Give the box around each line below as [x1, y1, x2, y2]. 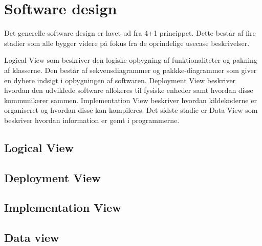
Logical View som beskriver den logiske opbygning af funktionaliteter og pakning [4, 55, 257, 65]
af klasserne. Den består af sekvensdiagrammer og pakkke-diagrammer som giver [4, 64, 257, 75]
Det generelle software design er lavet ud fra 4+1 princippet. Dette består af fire [4, 28, 256, 38]
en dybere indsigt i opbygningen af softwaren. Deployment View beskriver [4, 75, 236, 85]
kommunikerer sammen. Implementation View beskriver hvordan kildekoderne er [4, 94, 257, 105]
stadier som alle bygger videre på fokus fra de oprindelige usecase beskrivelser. [4, 37, 250, 48]
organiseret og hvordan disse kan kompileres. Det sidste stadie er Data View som [4, 105, 258, 115]
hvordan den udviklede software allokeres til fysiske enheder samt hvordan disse [4, 85, 253, 95]
